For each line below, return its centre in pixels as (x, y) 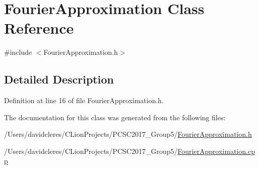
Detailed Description (59, 79)
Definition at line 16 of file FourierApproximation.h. (84, 100)
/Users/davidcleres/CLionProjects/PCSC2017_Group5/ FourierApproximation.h (128, 134)
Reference (39, 28)
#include (18, 52)
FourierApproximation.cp (216, 151)
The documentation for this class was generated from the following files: (115, 117)
